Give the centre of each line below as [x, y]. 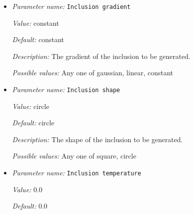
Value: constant [36, 23]
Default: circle [33, 123]
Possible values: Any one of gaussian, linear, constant [93, 73]
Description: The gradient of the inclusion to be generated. [101, 56]
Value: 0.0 [27, 189]
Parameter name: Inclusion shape [66, 89]
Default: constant [38, 39]
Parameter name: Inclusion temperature [77, 173]
